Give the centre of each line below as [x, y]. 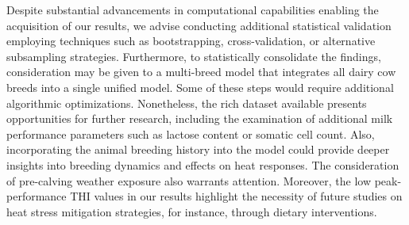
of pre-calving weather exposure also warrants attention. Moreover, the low [189, 180]
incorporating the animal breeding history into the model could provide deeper [198, 149]
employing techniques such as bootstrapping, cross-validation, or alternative [191, 41]
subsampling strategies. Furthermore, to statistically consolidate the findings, [194, 56]
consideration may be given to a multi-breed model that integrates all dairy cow [201, 72]
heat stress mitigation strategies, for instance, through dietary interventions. [192, 211]
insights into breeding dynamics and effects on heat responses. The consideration [203, 164]
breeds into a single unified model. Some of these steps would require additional [200, 87]
